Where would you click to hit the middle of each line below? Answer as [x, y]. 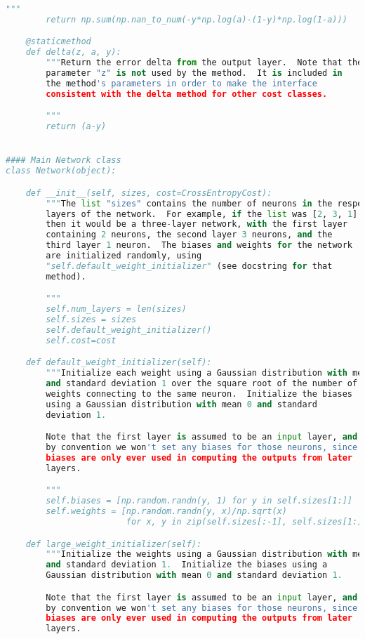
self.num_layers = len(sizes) [116, 309]
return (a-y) [76, 127]
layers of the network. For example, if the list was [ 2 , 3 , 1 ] [202, 214]
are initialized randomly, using [124, 256]
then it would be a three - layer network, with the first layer [197, 224]
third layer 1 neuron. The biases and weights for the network [199, 245]
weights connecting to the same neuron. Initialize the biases [199, 394]
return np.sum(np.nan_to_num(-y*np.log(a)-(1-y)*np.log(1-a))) [197, 19]
